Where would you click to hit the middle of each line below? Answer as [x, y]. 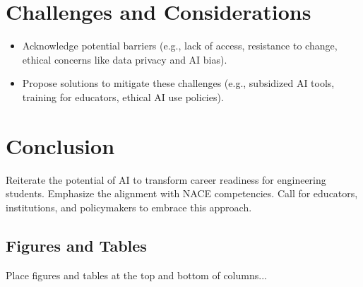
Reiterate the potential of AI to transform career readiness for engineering [166, 179]
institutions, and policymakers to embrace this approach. [129, 207]
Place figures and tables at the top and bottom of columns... [136, 275]
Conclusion [60, 145]
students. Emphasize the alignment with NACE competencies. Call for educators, [182, 193]
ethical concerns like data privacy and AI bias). [125, 59]
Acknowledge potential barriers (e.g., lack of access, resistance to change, [180, 46]
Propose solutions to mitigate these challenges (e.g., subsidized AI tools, [178, 83]
